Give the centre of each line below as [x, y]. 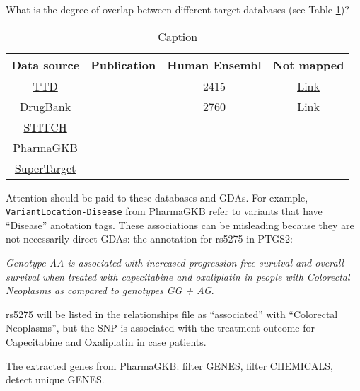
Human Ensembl [214, 64]
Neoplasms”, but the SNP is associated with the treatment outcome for [160, 328]
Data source [46, 64]
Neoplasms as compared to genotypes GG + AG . [110, 290]
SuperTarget [45, 168]
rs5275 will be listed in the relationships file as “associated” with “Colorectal [172, 314]
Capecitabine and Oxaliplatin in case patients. [106, 342]
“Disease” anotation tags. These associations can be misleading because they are [180, 224]
